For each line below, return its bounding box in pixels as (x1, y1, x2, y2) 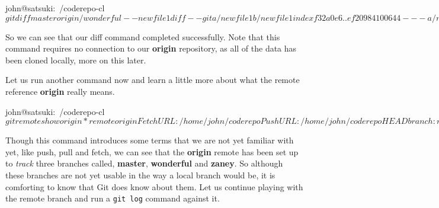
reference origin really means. (5, 85, 115, 97)
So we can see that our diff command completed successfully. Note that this (5, 30, 280, 43)
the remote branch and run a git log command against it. (5, 192, 220, 204)
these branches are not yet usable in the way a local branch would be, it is (5, 168, 275, 181)
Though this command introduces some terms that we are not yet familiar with (5, 134, 294, 146)
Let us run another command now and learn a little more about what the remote (5, 73, 300, 86)
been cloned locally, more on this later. (5, 53, 146, 66)
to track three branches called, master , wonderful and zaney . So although (5, 157, 283, 169)
